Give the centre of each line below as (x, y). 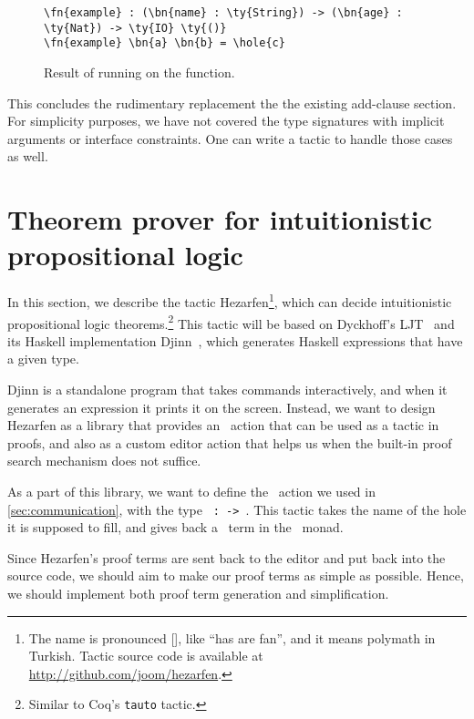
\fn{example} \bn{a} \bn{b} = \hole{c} (165, 43)
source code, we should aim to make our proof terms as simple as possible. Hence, (236, 575)
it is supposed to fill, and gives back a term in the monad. (175, 527)
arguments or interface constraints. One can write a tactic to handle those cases (230, 138)
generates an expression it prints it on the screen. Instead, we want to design (222, 407)
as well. (28, 156)
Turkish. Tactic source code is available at (146, 656)
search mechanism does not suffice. (104, 461)
